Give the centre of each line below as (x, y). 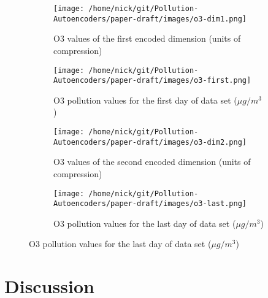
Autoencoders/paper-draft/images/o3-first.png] (152, 81)
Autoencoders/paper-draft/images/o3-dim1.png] (150, 19)
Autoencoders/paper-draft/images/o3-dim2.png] (150, 142)
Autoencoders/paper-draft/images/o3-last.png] (150, 204)
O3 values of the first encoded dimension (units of (147, 38)
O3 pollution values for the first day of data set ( (145, 100)
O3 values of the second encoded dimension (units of (152, 162)
